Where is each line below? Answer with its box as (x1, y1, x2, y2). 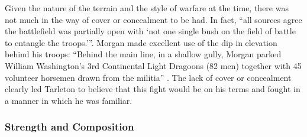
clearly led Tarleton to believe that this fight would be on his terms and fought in (5, 83, 300, 95)
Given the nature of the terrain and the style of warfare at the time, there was (5, 2, 289, 14)
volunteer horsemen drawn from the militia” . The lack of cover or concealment (5, 71, 292, 83)
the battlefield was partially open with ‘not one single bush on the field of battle (5, 25, 296, 37)
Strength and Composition (5, 119, 134, 134)
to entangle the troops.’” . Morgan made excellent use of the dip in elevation (5, 36, 277, 48)
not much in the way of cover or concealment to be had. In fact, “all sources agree (5, 13, 302, 25)
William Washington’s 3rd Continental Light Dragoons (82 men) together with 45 (5, 59, 302, 71)
